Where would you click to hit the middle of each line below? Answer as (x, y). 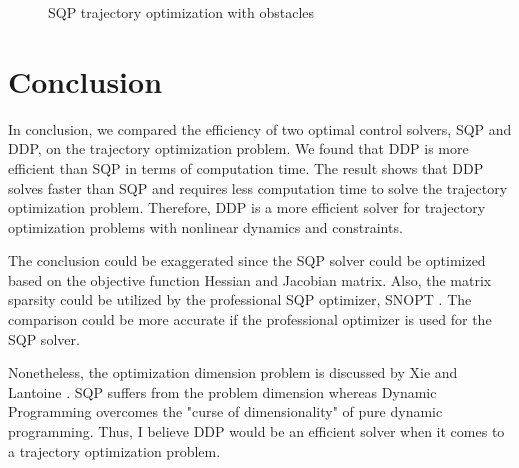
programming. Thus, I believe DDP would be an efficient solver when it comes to (256, 431)
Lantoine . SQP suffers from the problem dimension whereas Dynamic (222, 391)
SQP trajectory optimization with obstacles (181, 12)
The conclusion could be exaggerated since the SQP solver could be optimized (247, 260)
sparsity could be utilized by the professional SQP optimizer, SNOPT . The (240, 299)
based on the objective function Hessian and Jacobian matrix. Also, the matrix (250, 279)
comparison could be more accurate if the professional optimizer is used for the (250, 319)
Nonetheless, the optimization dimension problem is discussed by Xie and (233, 372)
